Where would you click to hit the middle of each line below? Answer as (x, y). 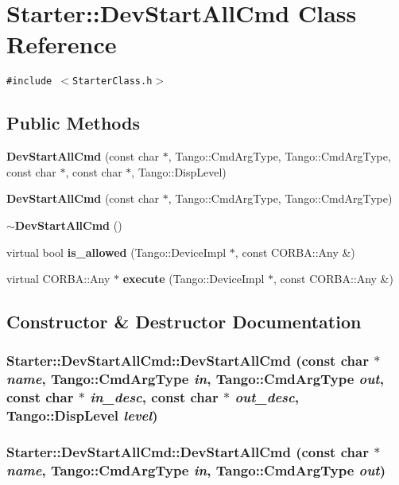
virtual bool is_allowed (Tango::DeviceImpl (116, 252)
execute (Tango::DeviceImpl (194, 279)
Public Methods (74, 123)
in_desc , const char (154, 397)
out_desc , (267, 397)
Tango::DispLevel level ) (82, 415)
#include (29, 81)
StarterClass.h (112, 81)
